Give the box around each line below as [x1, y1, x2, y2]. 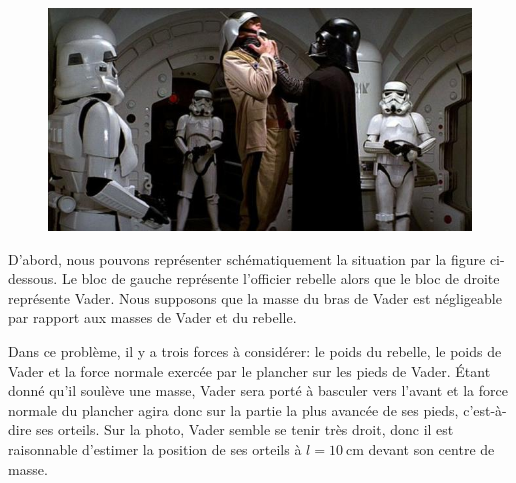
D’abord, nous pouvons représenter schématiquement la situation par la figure [8, 248, 486, 269]
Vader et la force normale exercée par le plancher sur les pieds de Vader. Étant [8, 360, 491, 381]
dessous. [8, 268, 58, 289]
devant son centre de [368, 439, 495, 460]
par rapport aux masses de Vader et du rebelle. [8, 307, 297, 328]
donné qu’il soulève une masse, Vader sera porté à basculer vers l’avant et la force [8, 380, 508, 401]
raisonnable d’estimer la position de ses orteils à [8, 439, 302, 460]
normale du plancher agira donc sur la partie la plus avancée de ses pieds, [8, 399, 459, 420]
